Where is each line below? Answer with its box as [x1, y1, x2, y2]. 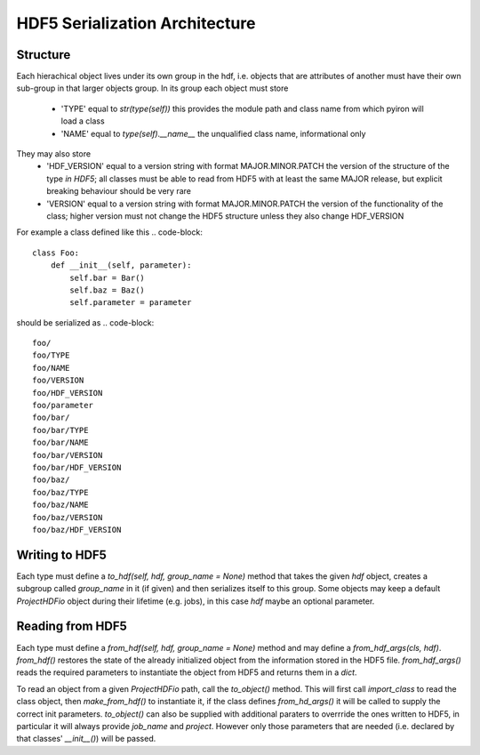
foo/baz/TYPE [32, 487, 89, 497]
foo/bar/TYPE [32, 425, 89, 435]
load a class [60, 116, 106, 126]
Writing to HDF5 [16, 547, 107, 562]
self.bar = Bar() [69, 272, 146, 283]
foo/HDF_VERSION [32, 388, 103, 398]
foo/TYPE [32, 350, 70, 360]
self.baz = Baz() [69, 285, 146, 295]
